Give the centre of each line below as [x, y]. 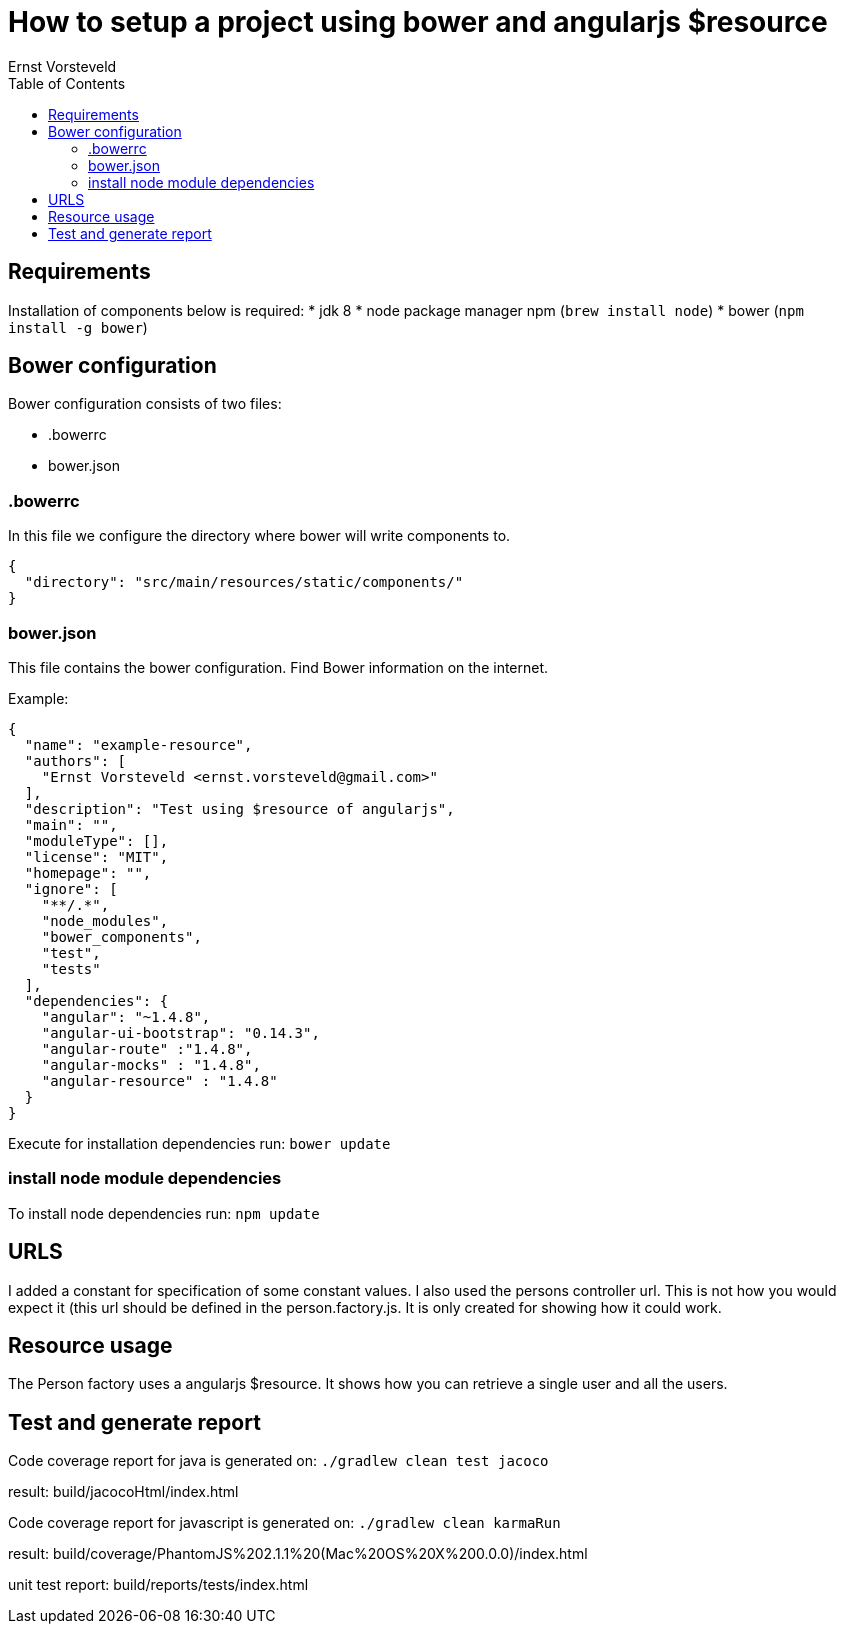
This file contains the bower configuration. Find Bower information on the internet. [278, 667]
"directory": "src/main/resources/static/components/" [244, 582]
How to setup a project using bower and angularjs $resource [418, 22]
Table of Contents [67, 83]
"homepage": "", [88, 872]
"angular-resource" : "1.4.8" [159, 1080]
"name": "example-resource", [138, 744]
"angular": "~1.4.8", [126, 1016]
